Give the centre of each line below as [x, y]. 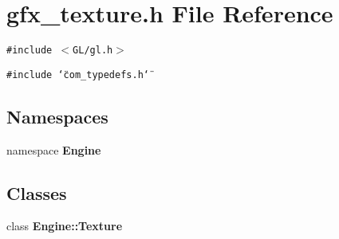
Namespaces [57, 116]
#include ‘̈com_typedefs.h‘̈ [78, 74]
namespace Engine [54, 149]
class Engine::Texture [65, 226]
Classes [37, 192]
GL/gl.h [93, 51]
